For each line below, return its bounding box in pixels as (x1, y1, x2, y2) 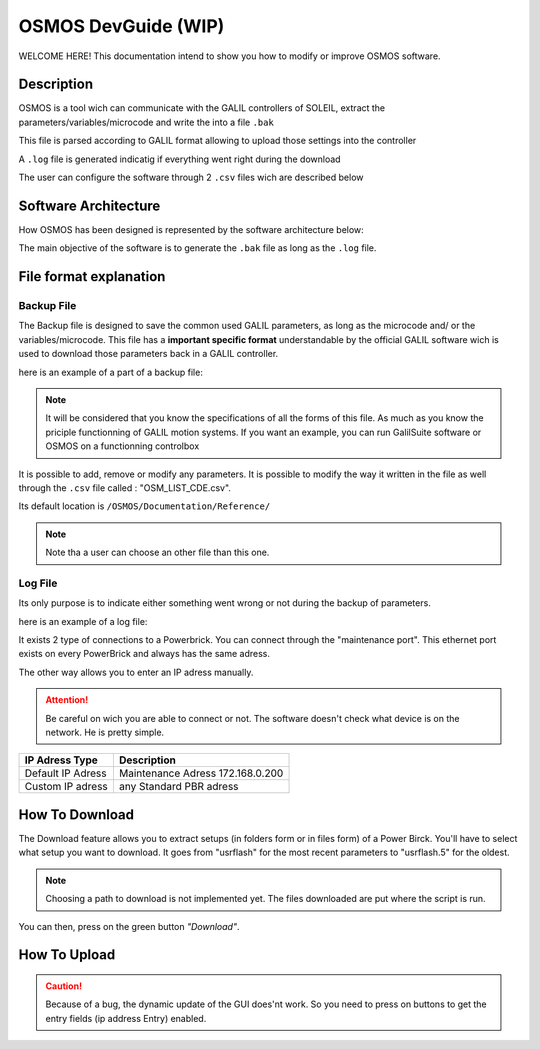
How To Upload (18, 946, 116, 964)
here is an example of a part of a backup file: (18, 366, 204, 378)
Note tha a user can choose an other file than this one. (45, 546, 270, 559)
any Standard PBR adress (118, 780, 239, 794)
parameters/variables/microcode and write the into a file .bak (18, 116, 274, 128)
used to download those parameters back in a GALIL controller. (18, 348, 279, 360)
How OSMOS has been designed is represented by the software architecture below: (18, 223, 364, 235)
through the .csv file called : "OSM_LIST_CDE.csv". (18, 481, 232, 494)
